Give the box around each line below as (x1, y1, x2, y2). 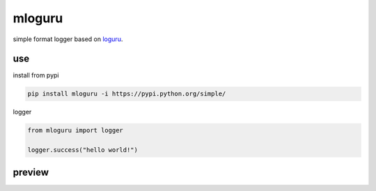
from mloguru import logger (27, 126, 123, 135)
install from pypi (13, 71, 59, 79)
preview (13, 166, 49, 178)
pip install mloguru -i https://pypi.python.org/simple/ (27, 90, 226, 98)
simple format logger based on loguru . (13, 35, 123, 43)
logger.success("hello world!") (27, 146, 139, 154)
